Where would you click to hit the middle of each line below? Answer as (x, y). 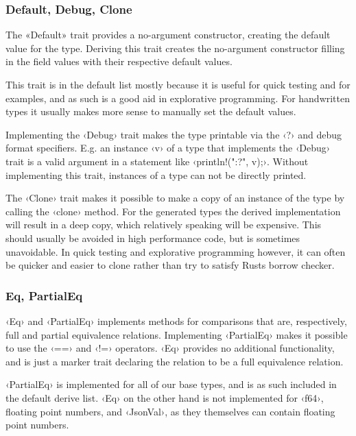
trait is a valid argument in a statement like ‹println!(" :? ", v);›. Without (157, 161)
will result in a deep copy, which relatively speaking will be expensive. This (164, 225)
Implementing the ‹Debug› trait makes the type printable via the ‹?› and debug (174, 134)
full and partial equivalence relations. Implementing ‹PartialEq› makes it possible (177, 334)
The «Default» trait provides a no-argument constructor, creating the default (168, 35)
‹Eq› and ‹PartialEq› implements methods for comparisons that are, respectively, (176, 320)
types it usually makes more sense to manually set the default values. (151, 111)
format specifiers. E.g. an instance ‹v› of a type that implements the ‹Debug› (168, 148)
